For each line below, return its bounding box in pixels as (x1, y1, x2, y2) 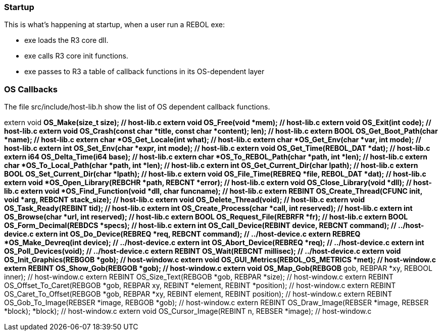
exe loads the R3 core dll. (24, 36, 109, 45)
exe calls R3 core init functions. (24, 51, 128, 61)
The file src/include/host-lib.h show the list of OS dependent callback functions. (4, 102, 270, 111)
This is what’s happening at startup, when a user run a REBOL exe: (4, 20, 225, 29)
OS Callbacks (4, 84, 58, 94)
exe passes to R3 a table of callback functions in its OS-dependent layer (24, 67, 265, 76)
